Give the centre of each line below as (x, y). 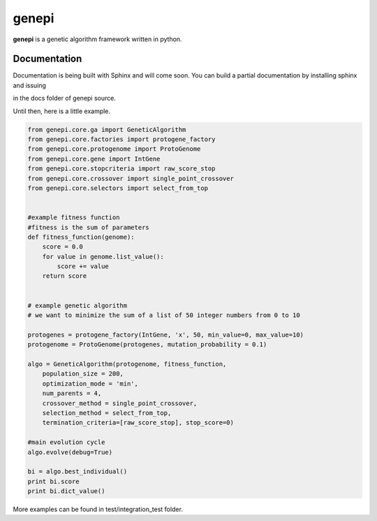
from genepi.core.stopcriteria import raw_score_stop (121, 169)
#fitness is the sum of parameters (88, 227)
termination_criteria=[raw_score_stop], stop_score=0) (138, 423)
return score (65, 276)
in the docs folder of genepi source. (65, 98)
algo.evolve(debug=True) (70, 452)
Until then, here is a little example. (62, 111)
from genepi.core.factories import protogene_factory (121, 139)
